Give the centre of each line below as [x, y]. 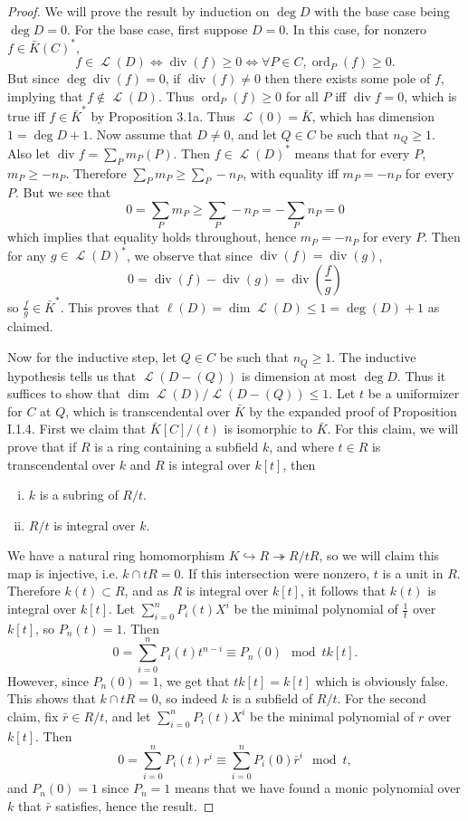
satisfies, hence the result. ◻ [135, 805]
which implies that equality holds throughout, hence [152, 237]
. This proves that [110, 306]
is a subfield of [272, 698]
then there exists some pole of [348, 78]
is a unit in [413, 573]
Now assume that [144, 134]
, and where [301, 446]
